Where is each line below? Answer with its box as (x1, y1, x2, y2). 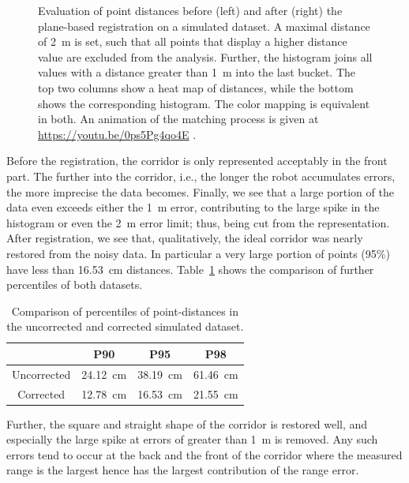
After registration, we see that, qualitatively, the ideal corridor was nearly (6, 230, 363, 246)
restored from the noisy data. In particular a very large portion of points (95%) (6, 245, 390, 261)
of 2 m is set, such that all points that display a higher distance (38, 33, 347, 50)
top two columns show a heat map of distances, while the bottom (38, 79, 354, 95)
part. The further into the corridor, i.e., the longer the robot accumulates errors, (6, 167, 396, 184)
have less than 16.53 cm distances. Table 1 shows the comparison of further (6, 260, 374, 277)
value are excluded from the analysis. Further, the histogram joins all (38, 48, 373, 65)
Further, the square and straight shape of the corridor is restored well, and (6, 415, 368, 432)
